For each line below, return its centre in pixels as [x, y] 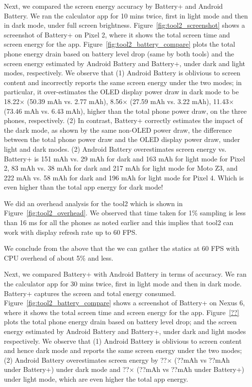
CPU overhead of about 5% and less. [59, 257]
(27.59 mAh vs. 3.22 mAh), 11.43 [179, 101]
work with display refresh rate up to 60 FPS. [71, 232]
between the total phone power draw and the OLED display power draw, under [122, 139]
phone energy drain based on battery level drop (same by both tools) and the [119, 53]
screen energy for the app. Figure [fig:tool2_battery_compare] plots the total [120, 44]
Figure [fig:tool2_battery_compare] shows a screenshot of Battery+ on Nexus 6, [125, 303]
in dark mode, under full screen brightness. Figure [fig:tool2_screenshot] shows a [125, 25]
